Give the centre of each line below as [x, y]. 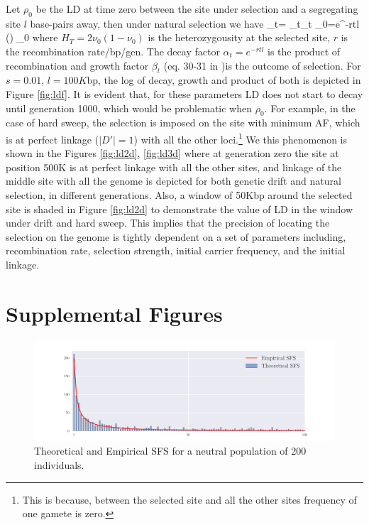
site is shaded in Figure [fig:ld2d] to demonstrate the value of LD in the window [180, 209]
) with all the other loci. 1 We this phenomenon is [240, 138]
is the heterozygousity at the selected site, [239, 37]
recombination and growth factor [77, 65]
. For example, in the [310, 108]
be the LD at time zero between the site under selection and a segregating [197, 9]
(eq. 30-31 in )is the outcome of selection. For [262, 65]
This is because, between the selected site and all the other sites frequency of [189, 499]
